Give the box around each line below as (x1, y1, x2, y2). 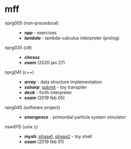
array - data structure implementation (24, 79, 102, 85)
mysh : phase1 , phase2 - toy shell (24, 133, 92, 139)
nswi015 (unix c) (4, 124, 38, 130)
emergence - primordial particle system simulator (24, 114, 126, 120)
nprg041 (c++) (4, 69, 34, 75)
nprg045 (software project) (4, 104, 61, 110)
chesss (24, 54, 40, 60)
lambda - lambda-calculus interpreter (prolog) (24, 35, 120, 41)
